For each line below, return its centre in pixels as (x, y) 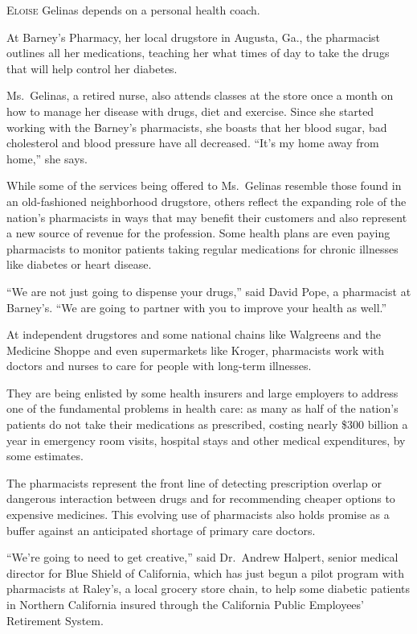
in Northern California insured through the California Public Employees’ (185, 604)
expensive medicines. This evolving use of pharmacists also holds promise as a (198, 515)
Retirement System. (55, 620)
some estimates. (45, 456)
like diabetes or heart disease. (79, 264)
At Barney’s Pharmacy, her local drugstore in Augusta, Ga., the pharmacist (193, 37)
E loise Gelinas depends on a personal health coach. (133, 10)
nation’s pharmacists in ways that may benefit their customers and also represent (207, 217)
